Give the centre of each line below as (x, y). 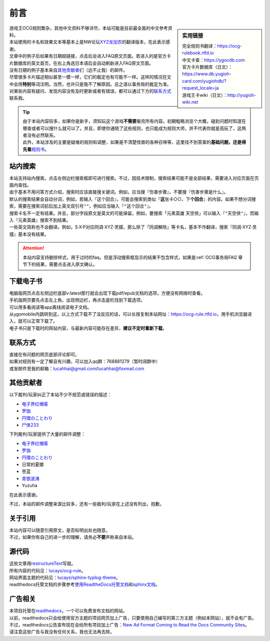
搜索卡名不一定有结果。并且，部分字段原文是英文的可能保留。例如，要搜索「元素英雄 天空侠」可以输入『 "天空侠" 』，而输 (134, 213)
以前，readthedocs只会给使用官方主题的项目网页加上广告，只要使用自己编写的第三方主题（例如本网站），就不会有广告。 (133, 618)
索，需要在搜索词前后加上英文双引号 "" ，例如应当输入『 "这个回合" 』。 (81, 206)
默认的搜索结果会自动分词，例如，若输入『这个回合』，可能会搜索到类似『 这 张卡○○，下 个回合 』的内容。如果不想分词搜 (132, 199)
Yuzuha (29, 486)
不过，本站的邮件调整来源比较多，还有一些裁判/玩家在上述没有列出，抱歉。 (87, 504)
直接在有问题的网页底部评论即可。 (44, 354)
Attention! (33, 248)
